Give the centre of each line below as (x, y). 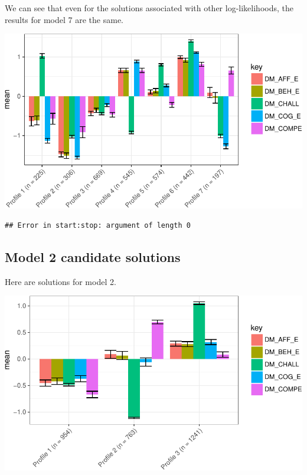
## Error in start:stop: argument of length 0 (98, 225)
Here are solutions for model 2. (61, 281)
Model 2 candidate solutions (93, 256)
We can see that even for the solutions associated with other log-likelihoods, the (149, 8)
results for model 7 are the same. (64, 19)
